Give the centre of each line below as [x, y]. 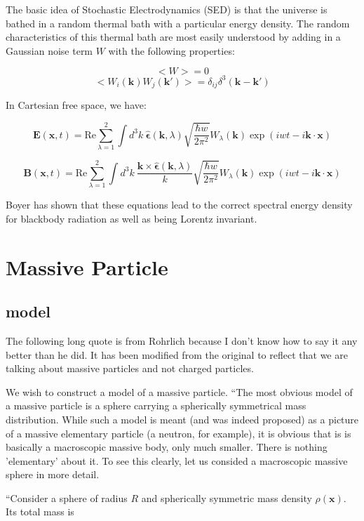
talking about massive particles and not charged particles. [130, 368]
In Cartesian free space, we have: [76, 105]
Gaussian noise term [49, 50]
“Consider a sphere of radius [67, 497]
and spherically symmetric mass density [227, 497]
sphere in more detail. [53, 474]
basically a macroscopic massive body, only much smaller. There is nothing [167, 447]
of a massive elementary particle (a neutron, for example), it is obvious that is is [178, 433]
